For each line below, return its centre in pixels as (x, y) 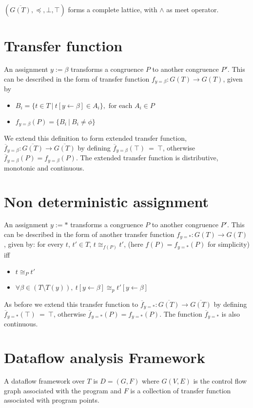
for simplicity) (229, 244)
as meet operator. (193, 9)
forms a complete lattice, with (113, 9)
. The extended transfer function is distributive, (147, 158)
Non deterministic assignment (106, 201)
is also (231, 313)
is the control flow (220, 381)
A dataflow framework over (44, 381)
